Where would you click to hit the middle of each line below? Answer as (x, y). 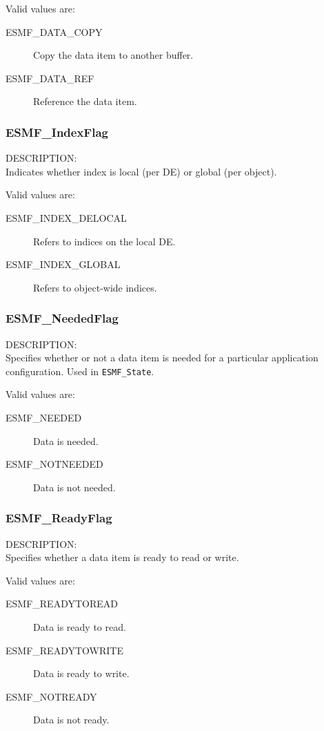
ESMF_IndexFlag (57, 132)
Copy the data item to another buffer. (113, 55)
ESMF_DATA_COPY (54, 31)
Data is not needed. (74, 487)
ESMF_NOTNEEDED (54, 464)
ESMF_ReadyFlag (59, 518)
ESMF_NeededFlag (62, 318)
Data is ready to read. (80, 626)
